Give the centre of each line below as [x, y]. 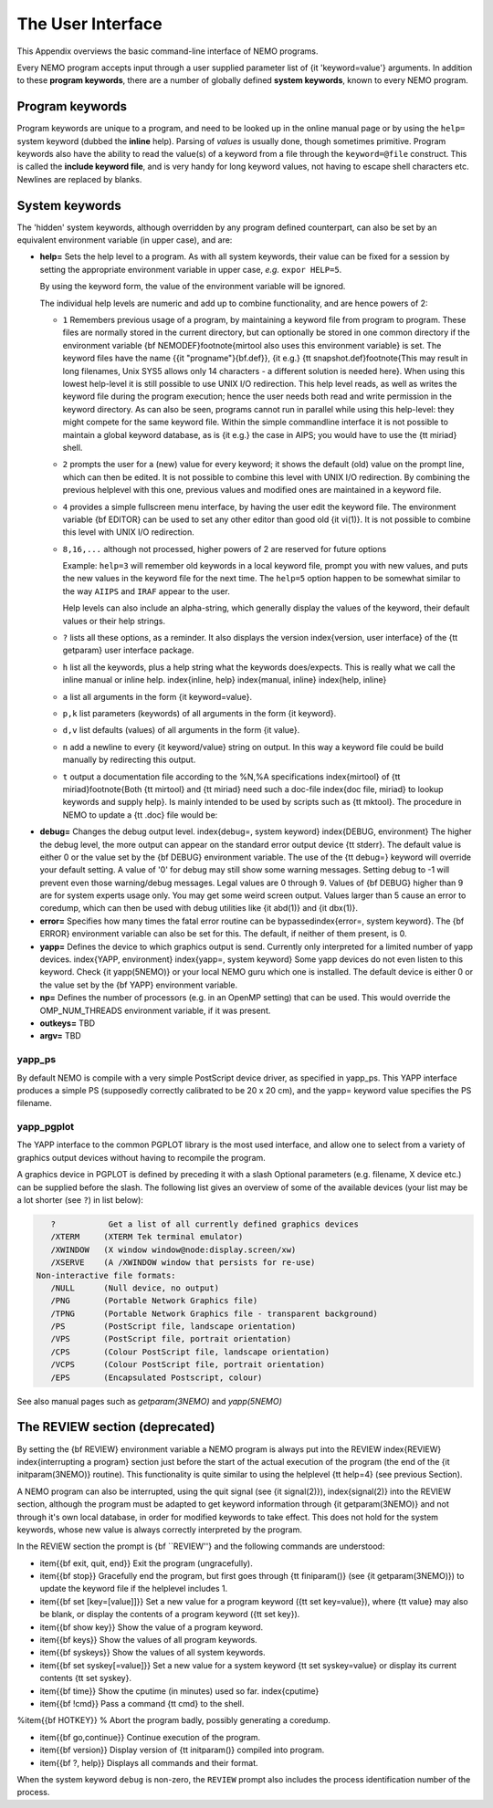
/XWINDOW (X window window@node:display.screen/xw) [173, 1249]
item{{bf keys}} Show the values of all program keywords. [148, 1640]
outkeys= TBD [68, 1023]
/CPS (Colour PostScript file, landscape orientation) [190, 1352]
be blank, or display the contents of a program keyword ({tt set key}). [170, 1615]
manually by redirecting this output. [129, 760]
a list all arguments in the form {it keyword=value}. [157, 696]
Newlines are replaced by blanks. [79, 179]
